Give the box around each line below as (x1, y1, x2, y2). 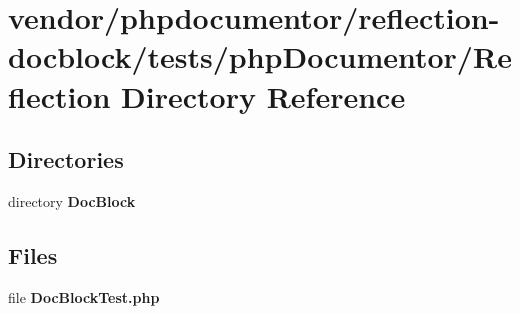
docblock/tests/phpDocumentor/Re (8, 36, 512, 77)
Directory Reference (121, 75, 406, 116)
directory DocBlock (8, 190, 136, 211)
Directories (8, 144, 124, 175)
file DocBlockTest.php (8, 286, 160, 307)
